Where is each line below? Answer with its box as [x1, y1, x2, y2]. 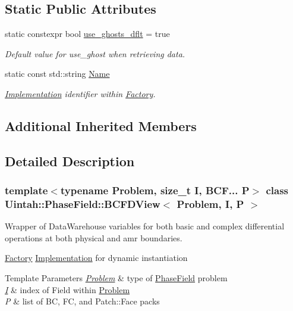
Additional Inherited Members [5, 116, 197, 135]
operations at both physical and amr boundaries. [5, 231, 182, 244]
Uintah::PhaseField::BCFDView [5, 196, 160, 211]
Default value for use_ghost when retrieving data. [5, 47, 185, 60]
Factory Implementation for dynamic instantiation [5, 251, 188, 264]
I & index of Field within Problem [5, 283, 130, 296]
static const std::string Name [5, 67, 110, 80]
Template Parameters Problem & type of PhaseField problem [5, 272, 228, 284]
